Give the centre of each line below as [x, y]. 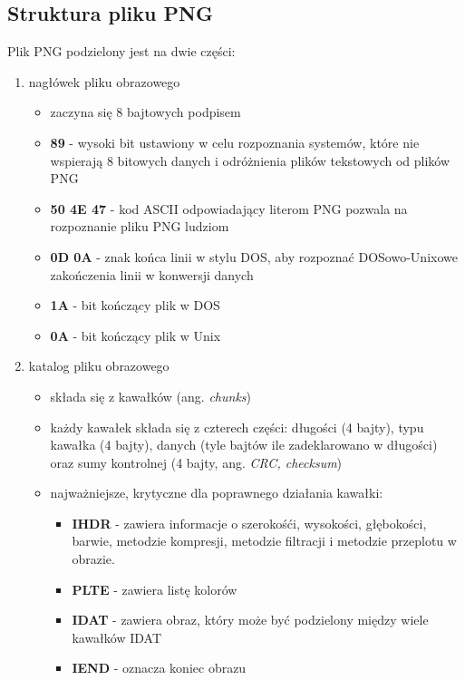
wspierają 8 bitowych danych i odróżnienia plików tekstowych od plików [250, 160]
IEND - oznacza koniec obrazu [159, 668]
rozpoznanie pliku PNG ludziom [140, 226]
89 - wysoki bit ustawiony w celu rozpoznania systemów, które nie [235, 142]
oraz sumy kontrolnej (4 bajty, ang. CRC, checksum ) [196, 462]
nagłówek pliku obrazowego [104, 81]
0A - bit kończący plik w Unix [136, 335]
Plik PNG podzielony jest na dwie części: [121, 51]
